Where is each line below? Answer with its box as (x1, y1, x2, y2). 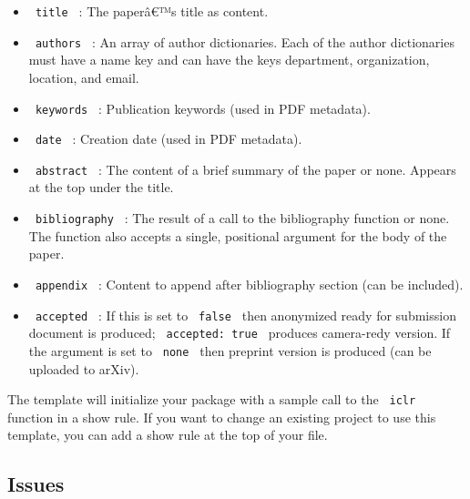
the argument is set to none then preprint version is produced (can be (28, 341, 432, 360)
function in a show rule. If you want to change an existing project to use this (7, 407, 436, 426)
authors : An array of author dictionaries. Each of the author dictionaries (35, 32, 455, 51)
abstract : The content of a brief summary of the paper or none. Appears (35, 159, 456, 178)
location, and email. (28, 67, 139, 87)
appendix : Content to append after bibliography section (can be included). (35, 274, 464, 293)
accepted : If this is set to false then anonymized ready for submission (35, 305, 456, 324)
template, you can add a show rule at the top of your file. (7, 425, 328, 444)
